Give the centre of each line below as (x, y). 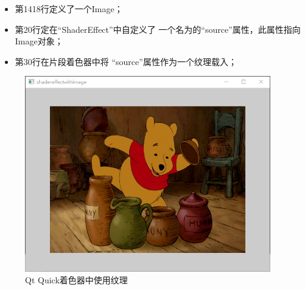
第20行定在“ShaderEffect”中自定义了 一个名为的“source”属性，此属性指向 (158, 29)
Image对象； (39, 41)
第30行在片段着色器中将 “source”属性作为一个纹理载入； (126, 61)
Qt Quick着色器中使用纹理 (76, 280)
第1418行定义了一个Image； (69, 9)
